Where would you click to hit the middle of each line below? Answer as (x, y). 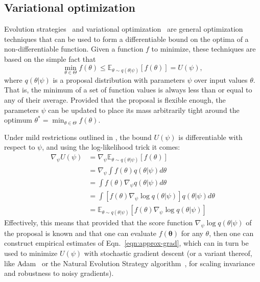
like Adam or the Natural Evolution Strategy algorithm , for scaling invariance (129, 263)
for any (192, 233)
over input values (221, 79)
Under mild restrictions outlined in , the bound (78, 137)
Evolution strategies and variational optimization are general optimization (124, 29)
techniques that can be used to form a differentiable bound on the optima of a (126, 39)
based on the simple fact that (50, 58)
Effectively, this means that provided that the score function (99, 222)
